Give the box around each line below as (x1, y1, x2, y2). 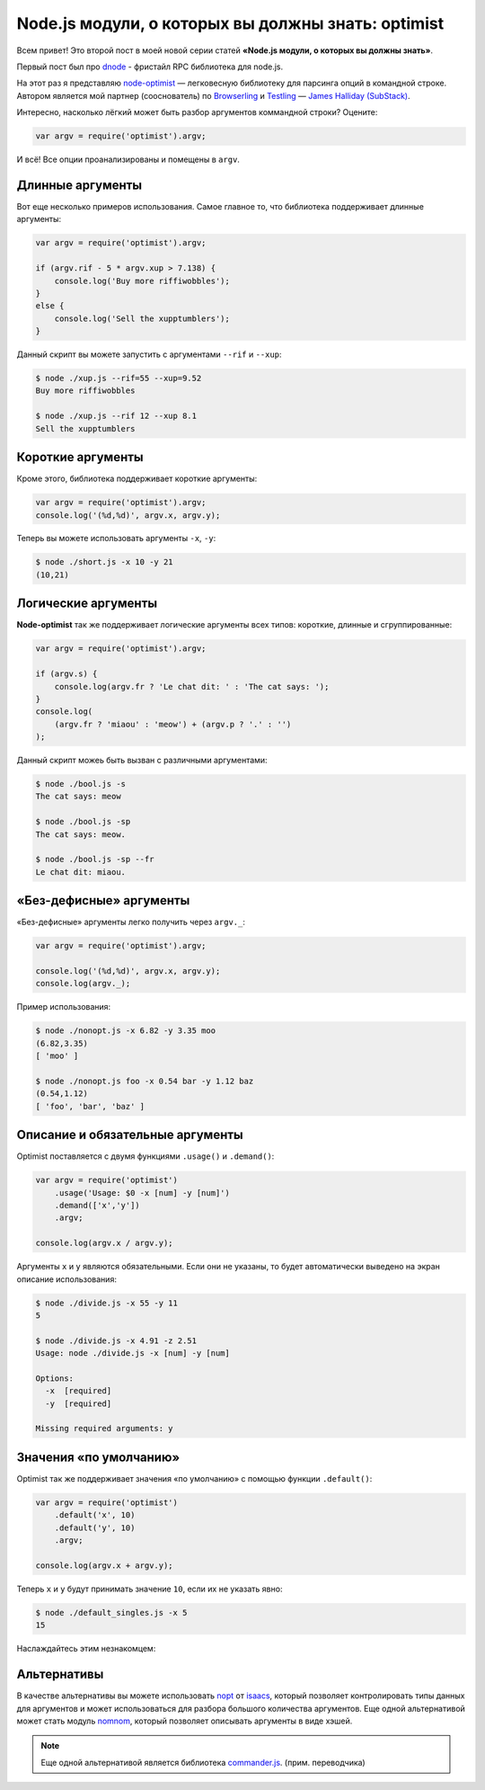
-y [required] (45, 1398, 112, 1409)
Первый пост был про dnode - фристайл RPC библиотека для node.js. (16, 61, 283, 72)
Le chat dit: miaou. (35, 867, 126, 877)
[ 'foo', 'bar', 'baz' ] (35, 1101, 145, 1111)
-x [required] (45, 1385, 112, 1396)
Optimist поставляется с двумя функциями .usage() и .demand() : (16, 1151, 275, 1162)
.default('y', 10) (54, 1522, 136, 1533)
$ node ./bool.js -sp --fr (35, 854, 154, 865)
